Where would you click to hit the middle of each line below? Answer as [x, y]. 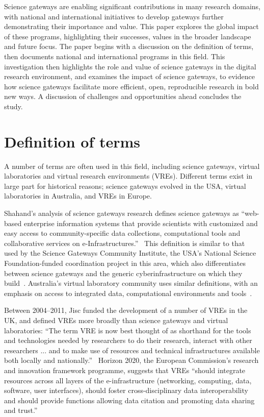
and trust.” [21, 410]
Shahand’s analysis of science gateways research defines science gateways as [122, 213]
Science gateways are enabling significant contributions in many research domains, [132, 6]
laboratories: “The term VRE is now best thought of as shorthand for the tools [128, 330]
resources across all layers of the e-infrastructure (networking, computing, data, [128, 380]
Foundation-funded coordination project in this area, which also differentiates [125, 263]
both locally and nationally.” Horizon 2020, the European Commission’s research [131, 360]
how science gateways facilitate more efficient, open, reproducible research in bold [131, 86]
